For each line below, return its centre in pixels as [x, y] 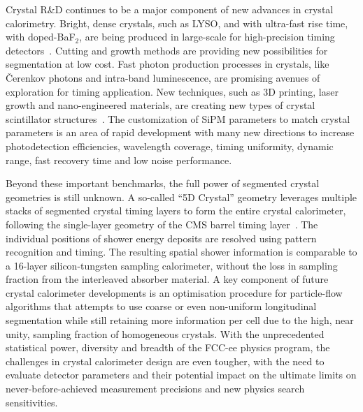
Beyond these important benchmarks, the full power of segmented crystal [163, 183]
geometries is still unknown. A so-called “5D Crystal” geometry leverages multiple [181, 197]
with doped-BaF [41, 37]
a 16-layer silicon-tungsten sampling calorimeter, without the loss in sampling [172, 265]
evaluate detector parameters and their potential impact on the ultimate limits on [181, 375]
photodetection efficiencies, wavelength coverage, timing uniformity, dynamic [170, 146]
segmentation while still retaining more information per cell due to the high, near [180, 320]
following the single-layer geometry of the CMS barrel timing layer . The [162, 224]
